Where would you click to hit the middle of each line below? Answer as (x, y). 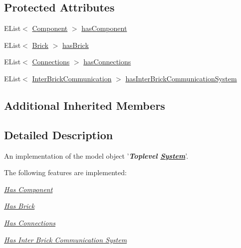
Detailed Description (59, 134)
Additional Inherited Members (85, 105)
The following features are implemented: (65, 172)
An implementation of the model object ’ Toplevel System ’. (96, 155)
